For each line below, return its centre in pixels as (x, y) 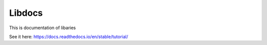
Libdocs (26, 13)
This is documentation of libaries (43, 28)
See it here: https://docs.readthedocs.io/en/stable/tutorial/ (69, 37)
